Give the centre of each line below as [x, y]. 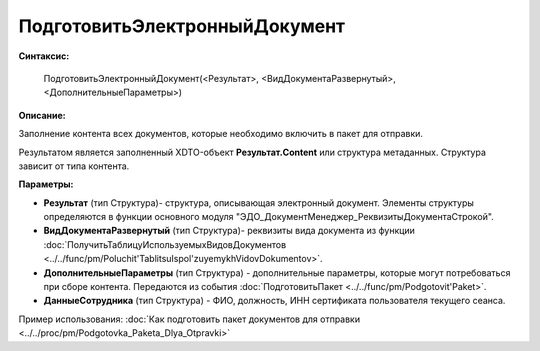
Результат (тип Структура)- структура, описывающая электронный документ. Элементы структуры [259, 202]
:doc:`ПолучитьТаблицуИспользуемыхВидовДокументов [165, 244]
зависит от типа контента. [74, 166]
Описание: [42, 115]
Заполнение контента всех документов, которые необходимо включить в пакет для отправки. [221, 134]
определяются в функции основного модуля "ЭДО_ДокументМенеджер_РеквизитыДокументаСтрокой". [268, 217]
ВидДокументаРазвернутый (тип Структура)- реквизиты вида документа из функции [229, 231]
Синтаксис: [44, 56]
